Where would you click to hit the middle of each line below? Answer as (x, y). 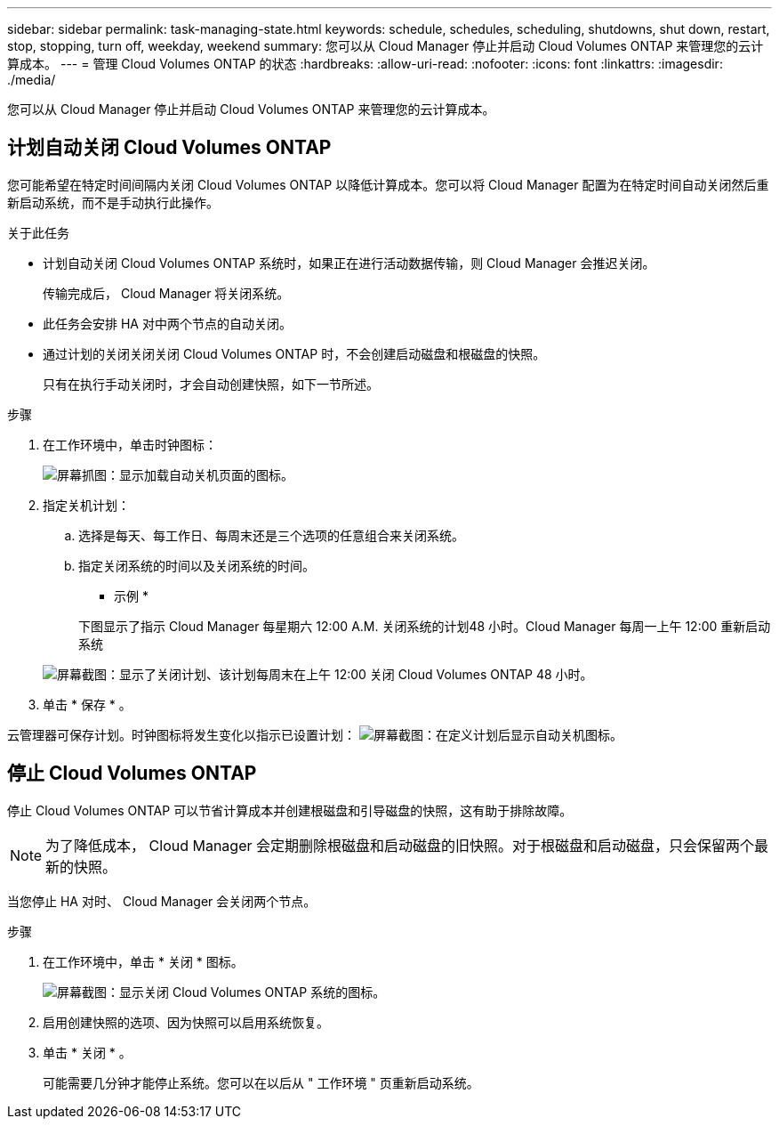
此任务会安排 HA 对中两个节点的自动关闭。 (167, 323)
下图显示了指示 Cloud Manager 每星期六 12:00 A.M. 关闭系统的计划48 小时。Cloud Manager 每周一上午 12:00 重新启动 (425, 626)
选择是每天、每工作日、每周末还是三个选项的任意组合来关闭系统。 (271, 535)
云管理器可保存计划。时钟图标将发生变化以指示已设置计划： (181, 734)
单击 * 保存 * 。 (87, 704)
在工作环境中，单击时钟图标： (130, 444)
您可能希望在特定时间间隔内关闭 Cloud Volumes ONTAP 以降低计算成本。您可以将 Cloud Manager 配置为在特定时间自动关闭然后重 (388, 184)
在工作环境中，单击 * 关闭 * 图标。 (143, 961)
